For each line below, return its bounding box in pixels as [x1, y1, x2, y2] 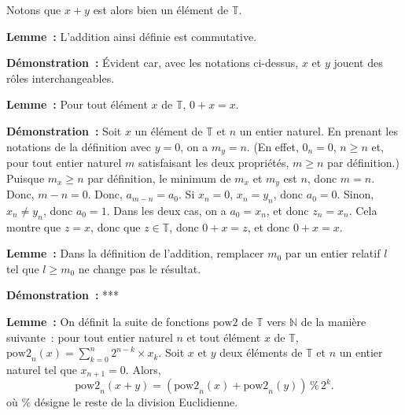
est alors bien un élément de [93, 2, 229, 17]
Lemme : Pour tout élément [6, 96, 148, 113]
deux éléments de [219, 344, 303, 361]
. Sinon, [337, 186, 374, 202]
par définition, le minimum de [87, 169, 231, 186]
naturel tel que [6, 361, 77, 378]
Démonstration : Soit [6, 122, 122, 139]
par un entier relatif [285, 245, 381, 261]
